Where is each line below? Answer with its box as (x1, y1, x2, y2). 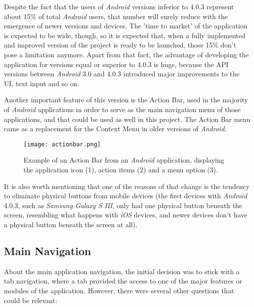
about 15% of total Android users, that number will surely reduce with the (4, 11, 228, 21)
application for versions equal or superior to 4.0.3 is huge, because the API (4, 59, 229, 69)
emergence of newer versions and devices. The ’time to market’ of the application (4, 21, 248, 31)
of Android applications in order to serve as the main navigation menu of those (4, 104, 241, 114)
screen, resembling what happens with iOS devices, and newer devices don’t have (4, 210, 248, 220)
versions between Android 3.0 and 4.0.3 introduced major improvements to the (4, 69, 240, 79)
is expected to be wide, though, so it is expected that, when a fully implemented (4, 30, 246, 40)
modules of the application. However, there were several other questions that (4, 285, 234, 295)
